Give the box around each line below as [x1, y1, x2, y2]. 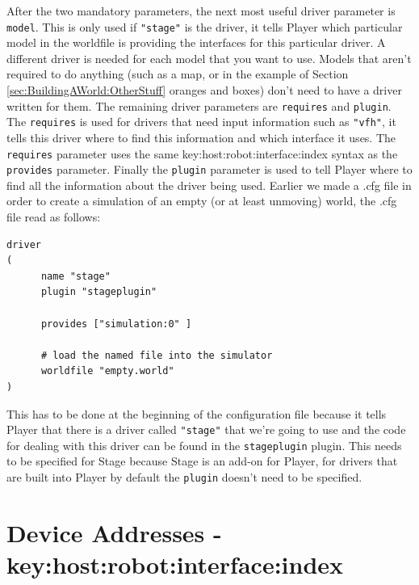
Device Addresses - [6, 516, 222, 549]
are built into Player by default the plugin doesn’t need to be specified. [6, 469, 362, 486]
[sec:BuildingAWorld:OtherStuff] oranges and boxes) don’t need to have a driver [6, 82, 402, 99]
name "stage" [40, 270, 111, 282]
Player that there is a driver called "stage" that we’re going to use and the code [6, 421, 406, 438]
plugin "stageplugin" [40, 286, 157, 298]
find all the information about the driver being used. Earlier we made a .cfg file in [6, 176, 412, 193]
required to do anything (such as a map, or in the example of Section [6, 65, 349, 82]
